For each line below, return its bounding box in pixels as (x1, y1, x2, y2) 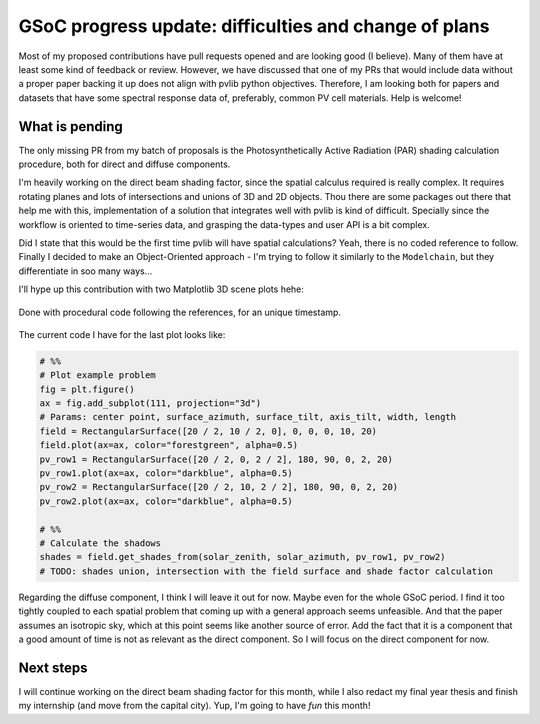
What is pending (18, 118, 124, 135)
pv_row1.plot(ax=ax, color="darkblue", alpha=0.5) (39, 468, 294, 479)
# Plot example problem (39, 370, 157, 381)
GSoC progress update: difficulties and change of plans (18, 15, 490, 37)
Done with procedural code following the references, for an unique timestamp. (18, 306, 342, 318)
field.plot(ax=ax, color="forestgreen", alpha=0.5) (39, 440, 299, 451)
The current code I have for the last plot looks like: (18, 328, 226, 340)
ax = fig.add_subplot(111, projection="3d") (39, 398, 262, 409)
